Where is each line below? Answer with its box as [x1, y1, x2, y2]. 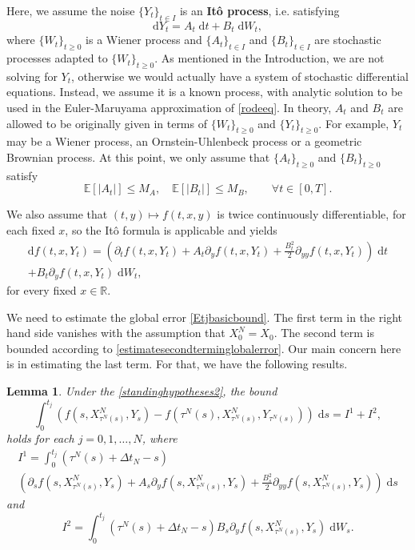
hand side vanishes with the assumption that [6, 324, 225, 341]
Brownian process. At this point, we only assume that [6, 149, 270, 166]
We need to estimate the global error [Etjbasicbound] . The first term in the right [6, 308, 402, 325]
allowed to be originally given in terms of [6, 114, 207, 131]
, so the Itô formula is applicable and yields [65, 222, 277, 238]
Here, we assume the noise [6, 2, 135, 18]
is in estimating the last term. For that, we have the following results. [6, 355, 348, 372]
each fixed [6, 222, 55, 238]
